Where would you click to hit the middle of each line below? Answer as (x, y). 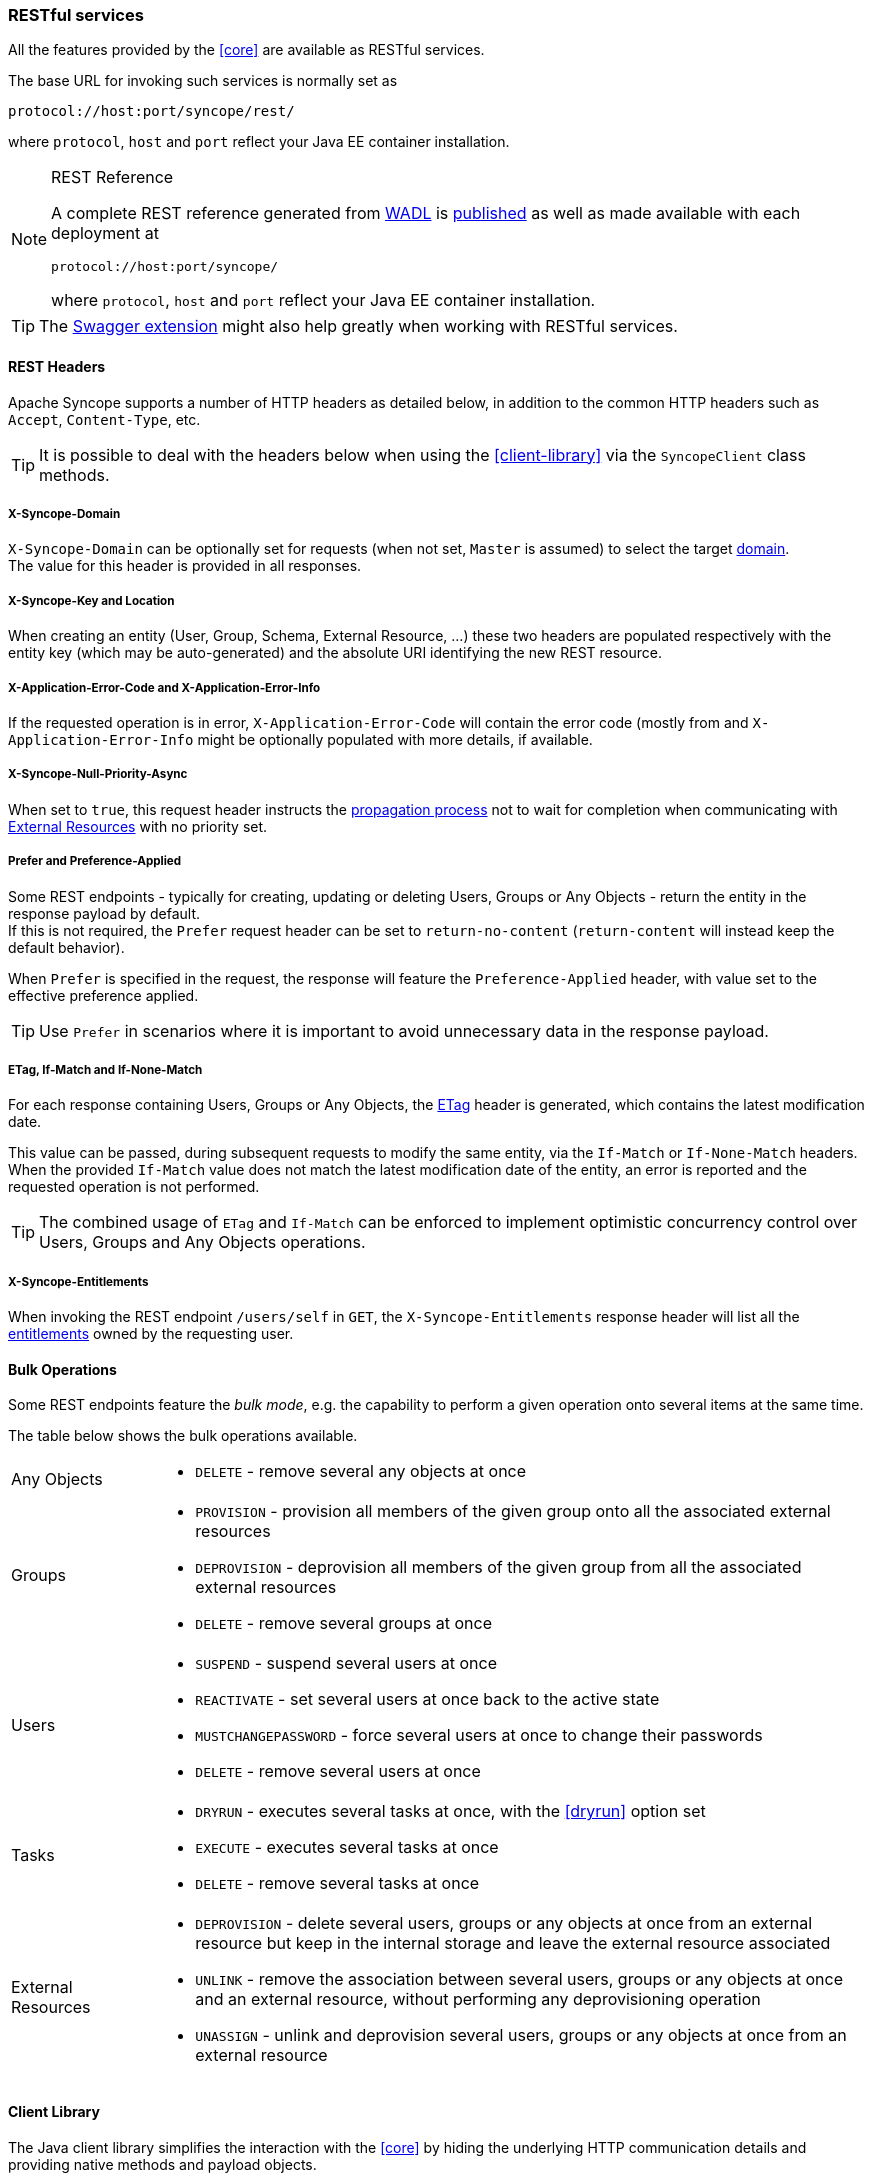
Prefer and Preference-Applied (95, 861)
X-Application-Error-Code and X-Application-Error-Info (164, 687)
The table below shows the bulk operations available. (183, 1436)
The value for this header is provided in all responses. (185, 566)
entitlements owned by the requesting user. (151, 1334)
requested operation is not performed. (134, 1187)
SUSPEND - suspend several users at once (346, 1663)
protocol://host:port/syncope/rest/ (151, 111)
